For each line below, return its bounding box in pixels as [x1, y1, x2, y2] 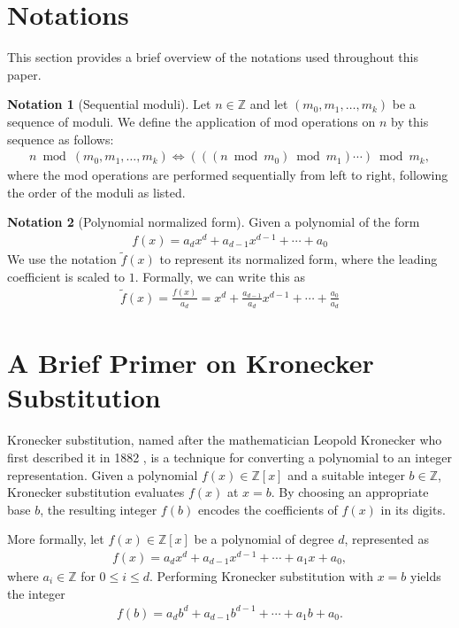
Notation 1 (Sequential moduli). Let [7, 95, 211, 113]
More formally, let [7, 530, 104, 548]
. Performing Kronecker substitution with [149, 566, 373, 585]
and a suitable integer [287, 465, 405, 484]
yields [409, 566, 441, 585]
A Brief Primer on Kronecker [7, 345, 374, 381]
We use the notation [7, 250, 117, 268]
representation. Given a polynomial [7, 465, 198, 484]
